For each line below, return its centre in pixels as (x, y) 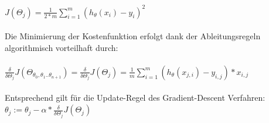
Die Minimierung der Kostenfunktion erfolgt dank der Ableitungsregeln (133, 36)
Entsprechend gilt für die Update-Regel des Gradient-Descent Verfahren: (135, 98)
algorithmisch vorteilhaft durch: (62, 47)
